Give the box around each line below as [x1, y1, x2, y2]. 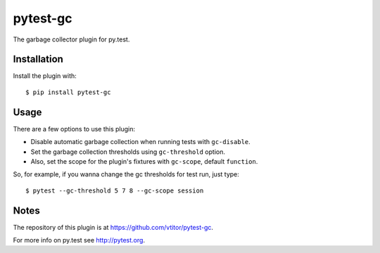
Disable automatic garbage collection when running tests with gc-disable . [30, 138, 251, 146]
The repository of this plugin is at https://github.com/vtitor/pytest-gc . [13, 223, 214, 231]
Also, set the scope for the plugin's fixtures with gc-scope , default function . [30, 157, 258, 165]
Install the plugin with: [13, 72, 77, 80]
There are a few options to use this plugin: [13, 124, 136, 133]
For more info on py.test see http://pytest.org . [13, 236, 146, 244]
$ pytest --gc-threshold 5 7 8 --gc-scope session [25, 186, 204, 195]
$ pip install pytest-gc [25, 88, 111, 96]
